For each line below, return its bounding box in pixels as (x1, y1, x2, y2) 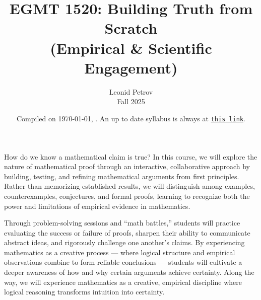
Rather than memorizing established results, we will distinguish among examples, (4, 181, 255, 191)
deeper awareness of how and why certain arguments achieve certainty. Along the (4, 267, 254, 277)
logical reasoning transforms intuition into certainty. (4, 286, 165, 297)
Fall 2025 (117, 96, 145, 107)
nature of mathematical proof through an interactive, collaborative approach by (4, 161, 250, 172)
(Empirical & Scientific (50, 37, 212, 58)
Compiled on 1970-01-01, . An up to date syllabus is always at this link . (16, 113, 245, 123)
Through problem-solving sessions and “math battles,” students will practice (4, 217, 240, 228)
